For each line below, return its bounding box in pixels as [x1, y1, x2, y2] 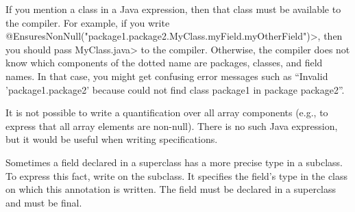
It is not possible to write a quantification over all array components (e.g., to [5, 105, 328, 120]
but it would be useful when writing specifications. [5, 132, 218, 146]
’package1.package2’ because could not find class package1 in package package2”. [5, 82, 345, 96]
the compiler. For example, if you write [5, 15, 170, 29]
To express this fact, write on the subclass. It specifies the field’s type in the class [5, 168, 348, 183]
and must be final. [5, 195, 82, 209]
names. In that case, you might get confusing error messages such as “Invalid [5, 68, 328, 83]
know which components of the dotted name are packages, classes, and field [5, 55, 323, 70]
